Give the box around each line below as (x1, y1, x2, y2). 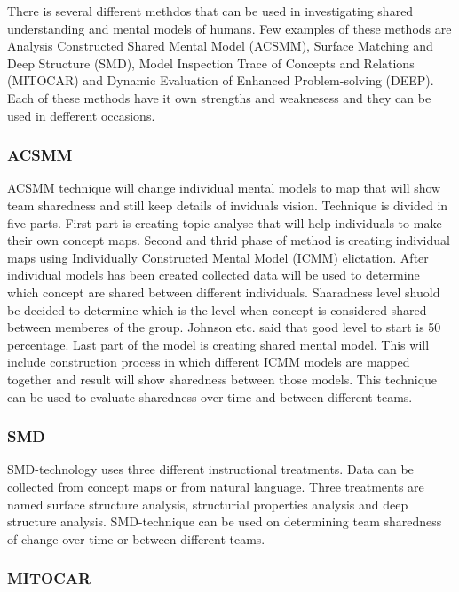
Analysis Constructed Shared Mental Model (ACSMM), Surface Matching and (7, 36, 433, 55)
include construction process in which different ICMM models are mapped (7, 352, 410, 371)
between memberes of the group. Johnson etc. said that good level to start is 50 (7, 318, 441, 336)
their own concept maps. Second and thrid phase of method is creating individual (7, 231, 450, 249)
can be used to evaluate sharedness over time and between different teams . (7, 387, 413, 406)
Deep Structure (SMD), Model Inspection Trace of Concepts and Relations (7, 53, 415, 72)
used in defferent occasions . (7, 106, 155, 124)
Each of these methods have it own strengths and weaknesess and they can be (7, 88, 431, 107)
